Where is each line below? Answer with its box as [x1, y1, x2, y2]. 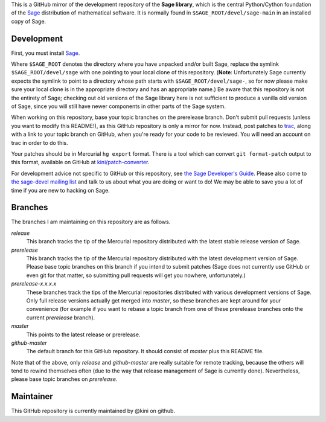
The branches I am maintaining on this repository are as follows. [11, 218, 171, 226]
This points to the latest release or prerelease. [26, 331, 141, 338]
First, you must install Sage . [11, 49, 80, 57]
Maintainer [11, 391, 54, 401]
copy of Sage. [11, 18, 46, 25]
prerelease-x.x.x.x [11, 280, 57, 287]
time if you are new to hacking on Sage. [11, 187, 110, 194]
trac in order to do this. [11, 139, 68, 146]
